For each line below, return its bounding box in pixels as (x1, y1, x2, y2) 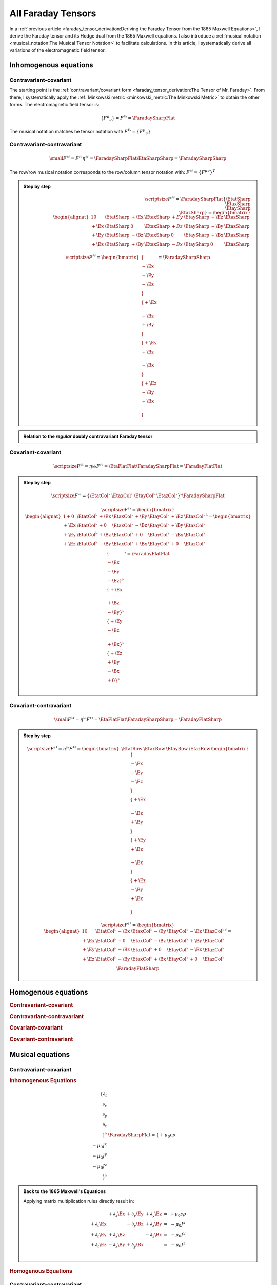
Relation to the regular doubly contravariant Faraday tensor (23, 433, 153, 439)
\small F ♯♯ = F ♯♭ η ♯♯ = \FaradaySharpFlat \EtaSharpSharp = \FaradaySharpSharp (49, 155, 227, 161)
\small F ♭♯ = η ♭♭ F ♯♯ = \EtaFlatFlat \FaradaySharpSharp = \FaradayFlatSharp (54, 715, 222, 722)
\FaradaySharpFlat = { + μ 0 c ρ (108, 1132, 176, 1139)
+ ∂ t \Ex (90, 1221, 107, 1228)
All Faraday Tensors (9, 8, 96, 19)
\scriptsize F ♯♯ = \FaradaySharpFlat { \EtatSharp (144, 195, 251, 202)
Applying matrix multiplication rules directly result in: (23, 1198, 134, 1204)
